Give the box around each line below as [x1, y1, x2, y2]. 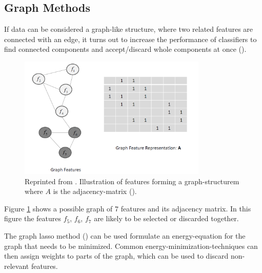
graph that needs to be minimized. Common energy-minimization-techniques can [4, 240, 258, 251]
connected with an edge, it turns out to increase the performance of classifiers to [4, 33, 257, 44]
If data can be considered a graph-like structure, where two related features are [4, 24, 253, 34]
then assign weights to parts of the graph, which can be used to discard [4, 250, 229, 261]
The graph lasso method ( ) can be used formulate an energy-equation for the [4, 230, 246, 241]
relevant [4, 260, 29, 271]
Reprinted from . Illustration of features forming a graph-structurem [25, 175, 239, 186]
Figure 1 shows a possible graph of [4, 203, 113, 213]
